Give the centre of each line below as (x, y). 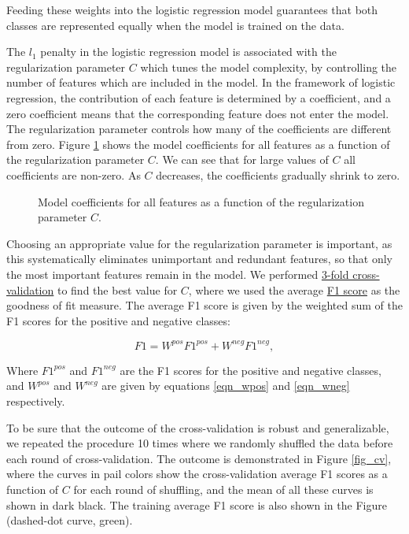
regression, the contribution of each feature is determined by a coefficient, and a (199, 97)
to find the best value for (117, 289)
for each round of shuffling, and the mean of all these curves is (223, 489)
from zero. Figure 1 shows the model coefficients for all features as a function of (198, 144)
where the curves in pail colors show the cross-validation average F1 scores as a (197, 474)
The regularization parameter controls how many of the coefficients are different (199, 129)
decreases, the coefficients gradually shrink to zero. (278, 174)
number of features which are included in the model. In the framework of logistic (201, 82)
